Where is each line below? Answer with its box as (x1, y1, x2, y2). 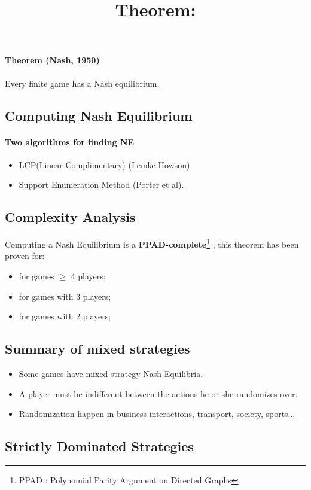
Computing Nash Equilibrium (5, 106, 193, 124)
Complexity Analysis (5, 208, 136, 226)
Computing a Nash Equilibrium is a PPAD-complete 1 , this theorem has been (5, 236, 299, 250)
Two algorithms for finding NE (5, 135, 135, 148)
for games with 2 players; (19, 310, 111, 322)
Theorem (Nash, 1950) (5, 54, 100, 66)
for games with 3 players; (19, 290, 111, 302)
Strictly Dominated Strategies (5, 437, 194, 455)
